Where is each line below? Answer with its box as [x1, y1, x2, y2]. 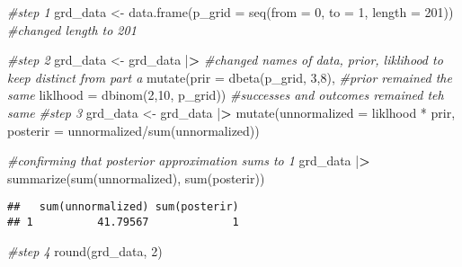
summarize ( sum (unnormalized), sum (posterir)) [7, 168, 265, 187]
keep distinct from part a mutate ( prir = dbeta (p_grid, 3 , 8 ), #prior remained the [7, 67, 452, 86]
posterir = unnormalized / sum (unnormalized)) [7, 120, 260, 139]
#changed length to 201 [7, 20, 137, 39]
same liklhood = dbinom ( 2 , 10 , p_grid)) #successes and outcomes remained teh [7, 85, 444, 104]
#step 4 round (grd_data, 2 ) [7, 241, 163, 260]
